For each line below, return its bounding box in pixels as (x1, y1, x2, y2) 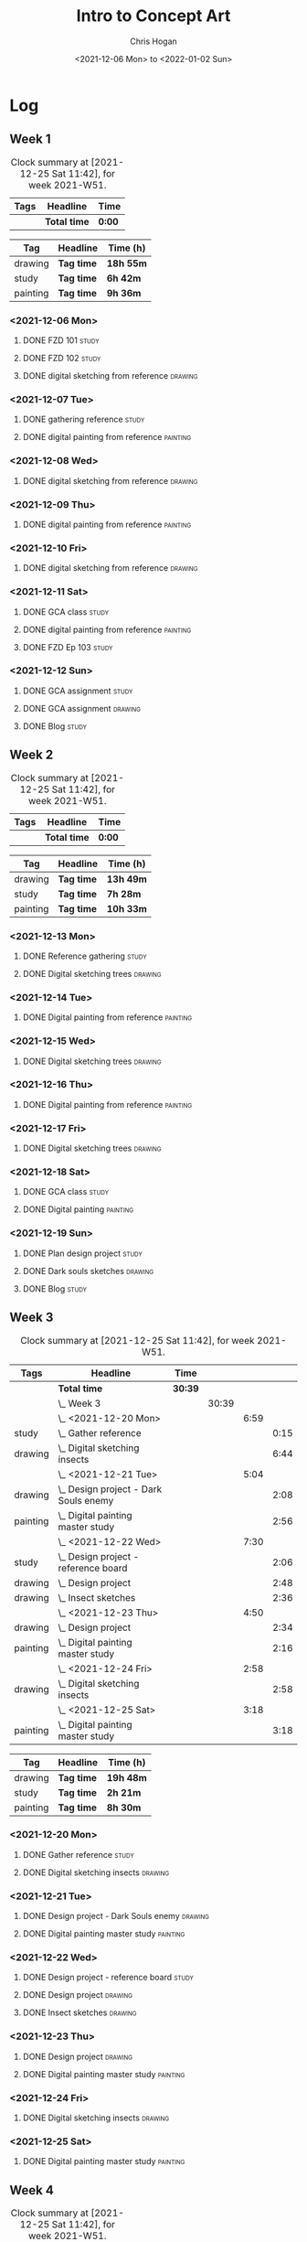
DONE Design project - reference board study (22, 1972, 194, 1983)
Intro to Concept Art (76, 5, 231, 27)
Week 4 (9, 2183, 55, 2198)
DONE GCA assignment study (22, 685, 133, 696)
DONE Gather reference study (22, 1849, 134, 1860)
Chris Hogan (129, 36, 178, 47)
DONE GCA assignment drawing (22, 703, 142, 713)
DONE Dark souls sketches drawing (22, 1265, 154, 1276)
